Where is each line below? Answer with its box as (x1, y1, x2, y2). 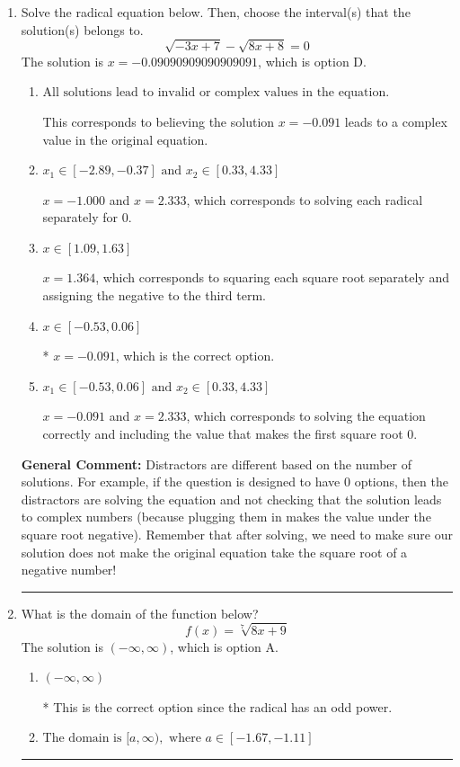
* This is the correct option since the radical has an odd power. (42, 697, 393, 716)
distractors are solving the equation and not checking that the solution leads (21, 489, 442, 508)
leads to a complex (344, 111, 447, 130)
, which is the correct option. (115, 346, 275, 365)
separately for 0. (42, 208, 132, 227)
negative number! (21, 560, 117, 579)
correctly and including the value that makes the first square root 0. (42, 424, 418, 443)
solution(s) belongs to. (21, 20, 144, 39)
